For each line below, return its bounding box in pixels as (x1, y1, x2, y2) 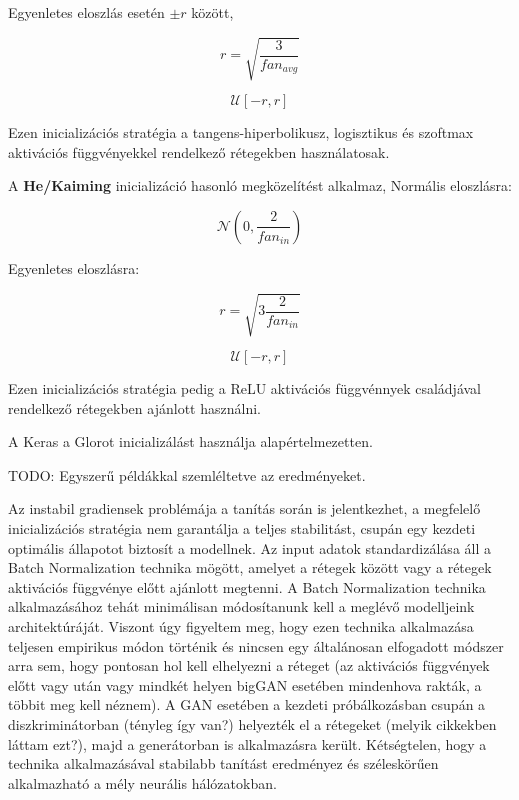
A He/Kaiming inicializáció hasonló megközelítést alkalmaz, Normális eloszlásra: (8, 175, 512, 196)
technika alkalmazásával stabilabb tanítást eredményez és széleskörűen (8, 753, 439, 774)
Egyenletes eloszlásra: (8, 257, 140, 278)
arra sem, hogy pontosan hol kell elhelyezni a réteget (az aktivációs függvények (8, 655, 490, 676)
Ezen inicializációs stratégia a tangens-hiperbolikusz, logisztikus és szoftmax (8, 122, 474, 143)
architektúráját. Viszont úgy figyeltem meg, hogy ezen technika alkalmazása (8, 616, 474, 636)
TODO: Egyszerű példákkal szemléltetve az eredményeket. (8, 464, 366, 485)
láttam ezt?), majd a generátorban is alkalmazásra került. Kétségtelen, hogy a (8, 733, 487, 754)
